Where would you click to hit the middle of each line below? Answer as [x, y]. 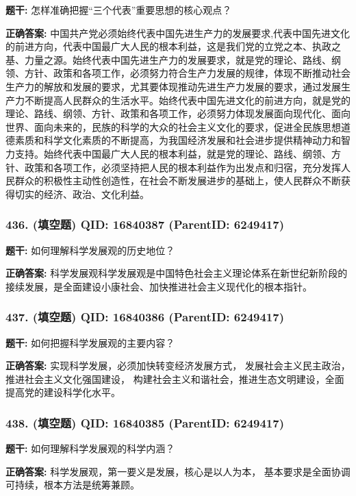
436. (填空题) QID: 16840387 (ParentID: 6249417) [145, 224]
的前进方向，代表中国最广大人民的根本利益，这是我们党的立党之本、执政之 [173, 46]
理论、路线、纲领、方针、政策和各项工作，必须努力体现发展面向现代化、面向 [178, 113]
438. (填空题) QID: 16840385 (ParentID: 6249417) [145, 422]
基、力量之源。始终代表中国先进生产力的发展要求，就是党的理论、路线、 [168, 59]
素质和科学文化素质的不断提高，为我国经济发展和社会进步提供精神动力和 [178, 140]
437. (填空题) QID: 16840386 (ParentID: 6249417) [145, 317]
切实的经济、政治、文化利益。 [82, 194]
